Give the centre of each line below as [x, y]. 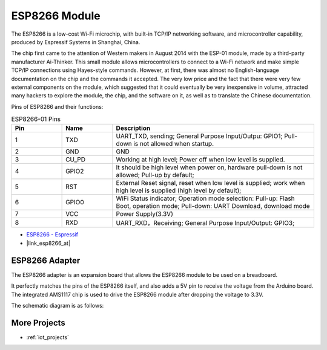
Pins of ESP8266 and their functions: [57, 106]
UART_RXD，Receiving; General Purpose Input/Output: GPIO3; [205, 223]
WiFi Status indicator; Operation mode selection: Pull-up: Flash [205, 198]
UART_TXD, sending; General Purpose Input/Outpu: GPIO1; [199, 136]
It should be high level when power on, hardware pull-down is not [209, 167]
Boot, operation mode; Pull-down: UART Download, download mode [213, 206]
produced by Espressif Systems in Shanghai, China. [76, 42]
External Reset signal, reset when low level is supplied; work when [210, 183]
